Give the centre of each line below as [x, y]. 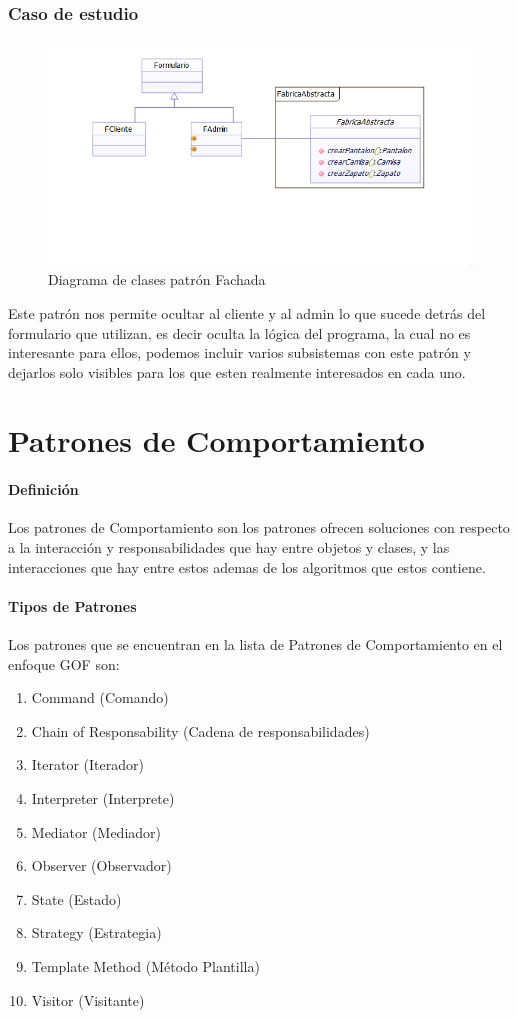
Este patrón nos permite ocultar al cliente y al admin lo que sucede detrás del [247, 312]
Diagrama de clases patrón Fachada [157, 279]
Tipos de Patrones [72, 605]
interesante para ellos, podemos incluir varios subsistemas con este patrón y [239, 352]
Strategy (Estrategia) [96, 932]
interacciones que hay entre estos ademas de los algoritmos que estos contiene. [247, 566]
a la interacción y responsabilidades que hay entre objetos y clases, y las [229, 547]
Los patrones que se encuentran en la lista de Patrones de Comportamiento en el [255, 644]
